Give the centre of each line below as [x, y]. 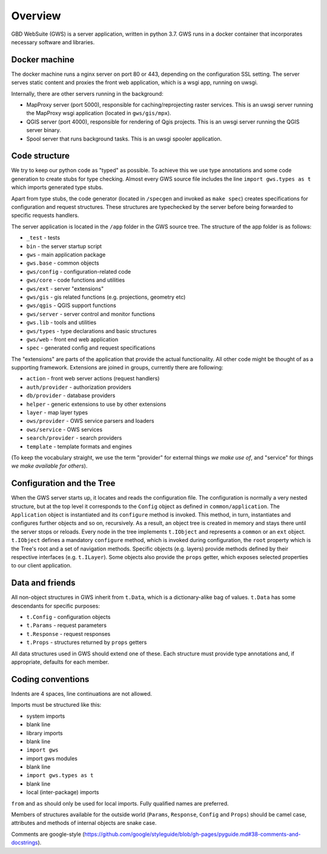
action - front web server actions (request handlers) [93, 379]
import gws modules [52, 758]
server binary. [44, 130]
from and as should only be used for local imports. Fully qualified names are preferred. [120, 803]
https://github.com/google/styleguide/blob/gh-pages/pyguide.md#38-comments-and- [193, 834]
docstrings [25, 842]
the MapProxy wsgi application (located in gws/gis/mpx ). [99, 113]
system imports [46, 716]
